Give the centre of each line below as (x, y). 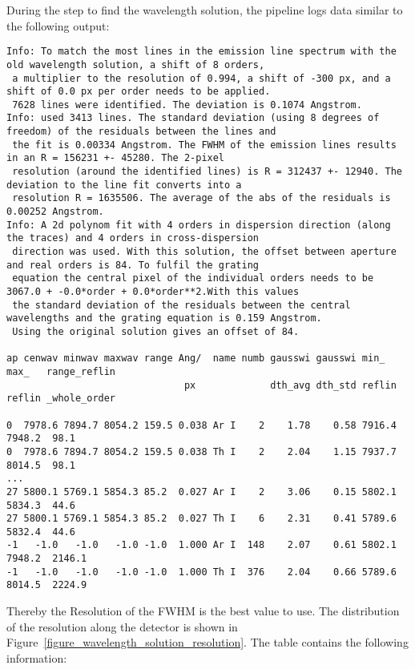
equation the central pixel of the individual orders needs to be (193, 278)
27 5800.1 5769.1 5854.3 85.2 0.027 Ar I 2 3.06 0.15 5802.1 (201, 492)
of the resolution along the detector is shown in (122, 626)
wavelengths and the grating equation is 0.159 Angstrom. (164, 318)
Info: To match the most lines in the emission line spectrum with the (201, 52)
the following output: (58, 25)
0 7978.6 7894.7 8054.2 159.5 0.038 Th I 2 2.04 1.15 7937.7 (201, 451)
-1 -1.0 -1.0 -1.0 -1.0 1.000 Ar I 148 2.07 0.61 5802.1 (201, 545)
